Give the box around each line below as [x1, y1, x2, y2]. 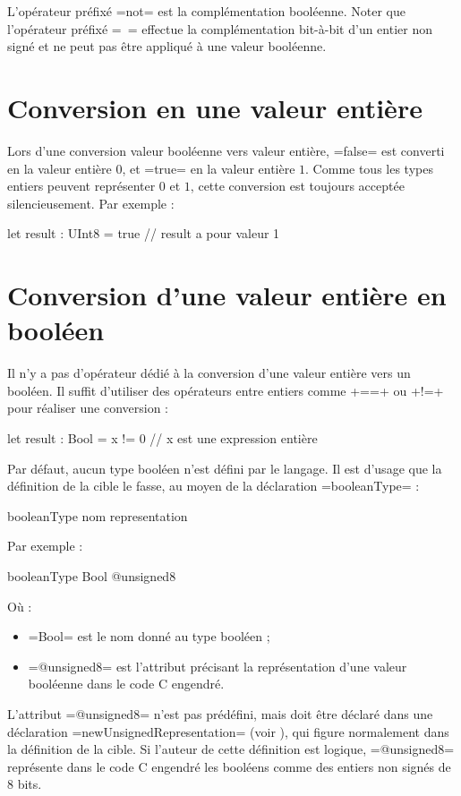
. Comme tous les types [305, 158, 433, 177]
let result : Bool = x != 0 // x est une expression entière [7, 428, 318, 447]
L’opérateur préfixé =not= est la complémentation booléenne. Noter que [7, 2, 406, 20]
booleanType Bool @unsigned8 [7, 566, 176, 585]
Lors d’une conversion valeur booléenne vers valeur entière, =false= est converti [7, 141, 445, 159]
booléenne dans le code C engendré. [28, 674, 225, 693]
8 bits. [7, 775, 42, 793]
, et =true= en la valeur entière [122, 158, 295, 177]
